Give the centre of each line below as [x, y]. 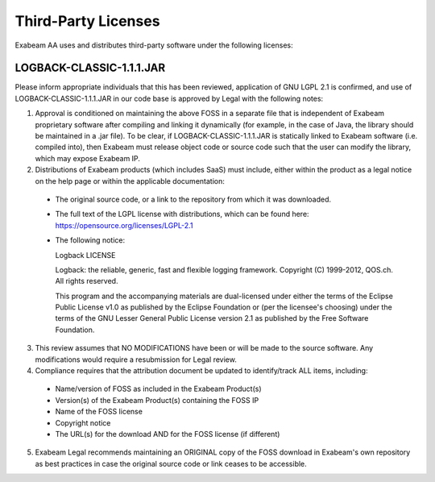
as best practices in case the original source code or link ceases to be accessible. [171, 463]
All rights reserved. [87, 281]
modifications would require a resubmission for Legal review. [136, 359]
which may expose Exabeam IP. [88, 158]
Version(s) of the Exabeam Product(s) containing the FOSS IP [157, 400]
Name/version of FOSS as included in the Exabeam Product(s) [158, 389]
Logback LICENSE [85, 255]
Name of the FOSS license [99, 412]
